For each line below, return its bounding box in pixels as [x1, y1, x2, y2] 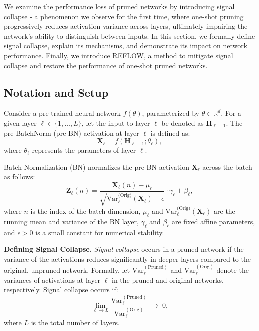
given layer [4, 117, 37, 128]
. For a [221, 108, 241, 118]
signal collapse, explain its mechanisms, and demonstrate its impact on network [4, 40, 248, 51]
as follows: [4, 171, 35, 182]
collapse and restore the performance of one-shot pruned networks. [4, 60, 208, 70]
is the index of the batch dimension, [30, 205, 141, 216]
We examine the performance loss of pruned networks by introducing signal [4, 1, 235, 11]
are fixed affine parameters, [172, 216, 255, 226]
